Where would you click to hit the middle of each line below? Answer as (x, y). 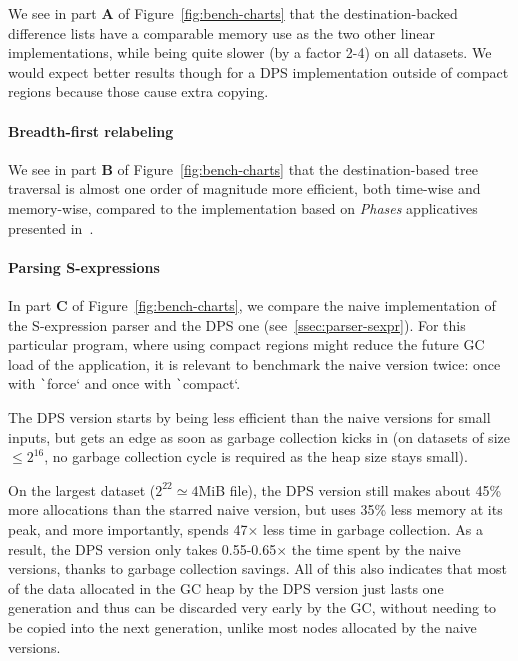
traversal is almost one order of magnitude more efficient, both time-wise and (244, 188)
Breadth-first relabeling (91, 130)
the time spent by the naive (376, 548)
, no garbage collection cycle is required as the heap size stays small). (256, 456)
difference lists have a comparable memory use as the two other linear (222, 32)
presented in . (51, 227)
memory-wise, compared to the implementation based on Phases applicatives (243, 207)
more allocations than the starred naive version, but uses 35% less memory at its (255, 509)
